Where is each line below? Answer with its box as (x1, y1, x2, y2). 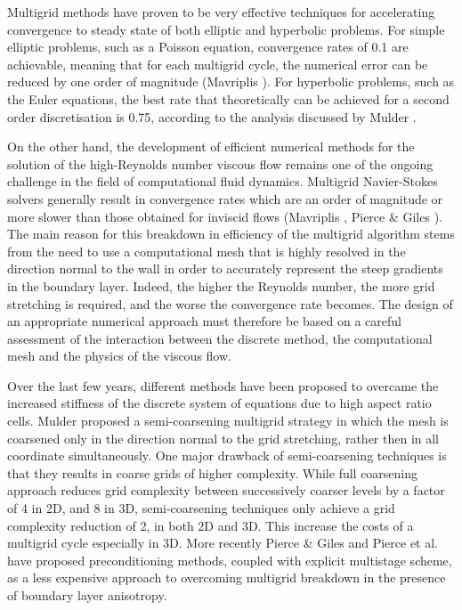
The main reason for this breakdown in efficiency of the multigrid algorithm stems (7, 224, 455, 243)
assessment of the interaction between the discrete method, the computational (7, 329, 433, 347)
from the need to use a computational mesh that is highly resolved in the (7, 241, 406, 260)
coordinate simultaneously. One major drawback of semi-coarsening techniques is (7, 446, 447, 465)
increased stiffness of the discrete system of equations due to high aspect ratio (7, 394, 432, 412)
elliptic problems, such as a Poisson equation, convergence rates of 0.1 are (7, 37, 409, 56)
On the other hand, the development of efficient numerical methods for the (7, 137, 415, 156)
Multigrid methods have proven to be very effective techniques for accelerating (7, 3, 435, 20)
